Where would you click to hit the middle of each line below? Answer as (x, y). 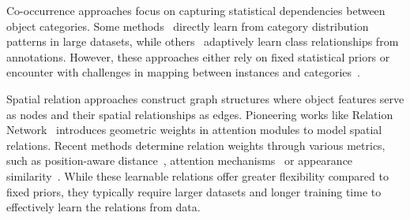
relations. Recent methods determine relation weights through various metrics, (196, 145)
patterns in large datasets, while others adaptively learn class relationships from (203, 41)
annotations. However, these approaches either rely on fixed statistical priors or (198, 56)
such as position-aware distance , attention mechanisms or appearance (180, 160)
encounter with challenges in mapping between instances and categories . (183, 72)
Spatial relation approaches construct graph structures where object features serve (205, 98)
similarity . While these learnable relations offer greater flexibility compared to (197, 175)
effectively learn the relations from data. (103, 207)
